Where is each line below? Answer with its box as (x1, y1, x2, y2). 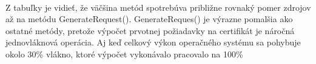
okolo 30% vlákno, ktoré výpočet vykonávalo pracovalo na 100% (5, 47, 243, 60)
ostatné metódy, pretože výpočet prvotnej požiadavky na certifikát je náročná (5, 24, 295, 36)
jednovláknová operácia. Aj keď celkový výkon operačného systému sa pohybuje (5, 36, 301, 48)
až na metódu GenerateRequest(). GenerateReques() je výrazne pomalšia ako (5, 13, 293, 25)
